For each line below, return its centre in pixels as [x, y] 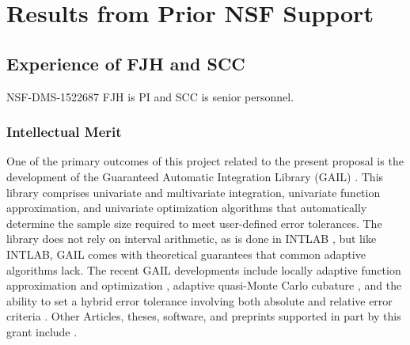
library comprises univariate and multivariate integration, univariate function [194, 192]
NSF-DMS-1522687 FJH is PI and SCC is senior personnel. [150, 96]
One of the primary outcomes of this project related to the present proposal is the [205, 161]
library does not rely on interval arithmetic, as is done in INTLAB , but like [192, 239]
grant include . [42, 331]
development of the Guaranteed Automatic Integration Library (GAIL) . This [195, 176]
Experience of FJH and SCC [126, 63]
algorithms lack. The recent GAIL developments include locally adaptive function [204, 269]
